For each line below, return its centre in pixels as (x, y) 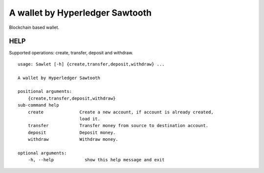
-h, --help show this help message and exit (96, 160)
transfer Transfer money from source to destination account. (118, 126)
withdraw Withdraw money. (73, 140)
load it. (90, 119)
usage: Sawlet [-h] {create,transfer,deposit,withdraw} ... (91, 64)
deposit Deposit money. (72, 132)
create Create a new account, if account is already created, (121, 112)
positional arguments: (45, 91)
